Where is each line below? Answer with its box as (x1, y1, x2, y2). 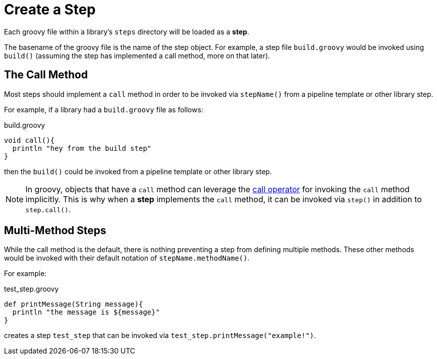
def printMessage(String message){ (4, 300, 143, 309)
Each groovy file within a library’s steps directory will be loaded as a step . (4, 27, 249, 36)
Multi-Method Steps (4, 224, 106, 237)
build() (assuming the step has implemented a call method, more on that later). (4, 51, 270, 60)
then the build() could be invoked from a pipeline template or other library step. (4, 167, 272, 176)
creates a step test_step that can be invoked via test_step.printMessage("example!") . (4, 331, 316, 340)
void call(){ (4, 136, 55, 144)
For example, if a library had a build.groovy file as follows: (4, 105, 203, 114)
